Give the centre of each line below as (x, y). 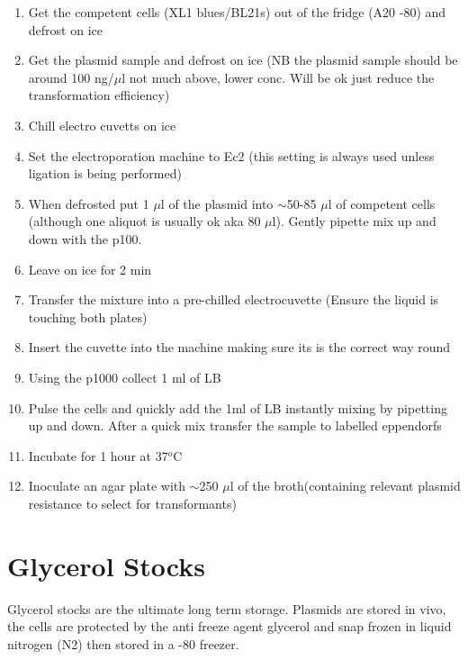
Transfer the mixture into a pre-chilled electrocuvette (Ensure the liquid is (234, 299)
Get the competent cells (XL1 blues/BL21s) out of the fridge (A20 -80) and (237, 12)
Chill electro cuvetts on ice (102, 125)
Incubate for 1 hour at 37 (98, 455)
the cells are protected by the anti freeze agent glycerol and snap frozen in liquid (229, 626)
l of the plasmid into (217, 203)
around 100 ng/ (71, 77)
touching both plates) (88, 316)
